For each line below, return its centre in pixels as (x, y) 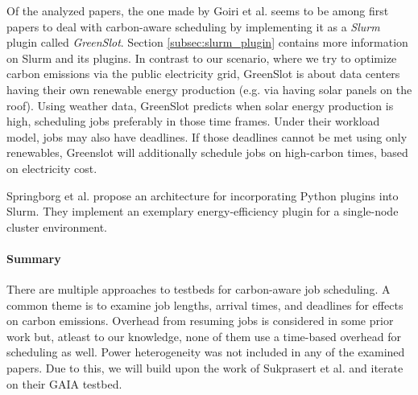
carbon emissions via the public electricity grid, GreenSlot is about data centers (203, 74)
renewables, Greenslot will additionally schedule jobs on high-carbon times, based (207, 152)
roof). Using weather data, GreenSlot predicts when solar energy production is (200, 105)
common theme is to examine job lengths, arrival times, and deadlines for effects (205, 304)
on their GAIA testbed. (64, 383)
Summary (34, 258)
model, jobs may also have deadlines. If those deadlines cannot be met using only (207, 136)
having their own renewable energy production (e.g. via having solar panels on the (209, 89)
